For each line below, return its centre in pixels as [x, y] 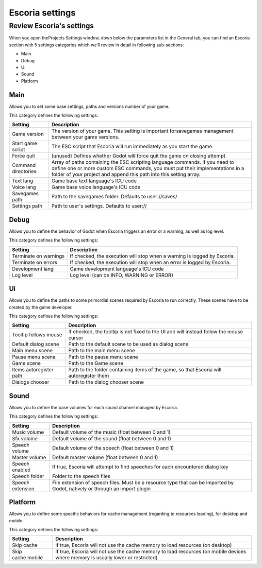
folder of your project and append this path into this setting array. [126, 174]
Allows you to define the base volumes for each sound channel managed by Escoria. [93, 407]
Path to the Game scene [96, 363]
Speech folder [28, 476]
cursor [76, 338]
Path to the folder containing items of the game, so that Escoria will [145, 370]
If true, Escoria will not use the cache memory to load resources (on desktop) [144, 545]
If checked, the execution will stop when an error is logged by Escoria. [150, 262]
